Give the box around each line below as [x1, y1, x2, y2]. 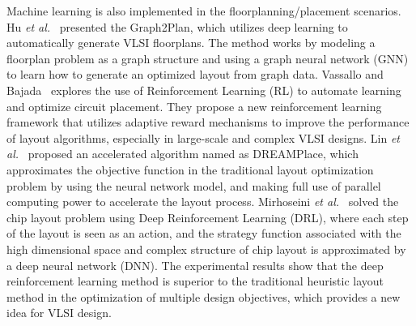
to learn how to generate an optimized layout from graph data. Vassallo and [6, 66, 384, 83]
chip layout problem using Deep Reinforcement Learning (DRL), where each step [6, 208, 409, 225]
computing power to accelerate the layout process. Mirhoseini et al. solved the [6, 193, 399, 210]
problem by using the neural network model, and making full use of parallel [6, 177, 381, 194]
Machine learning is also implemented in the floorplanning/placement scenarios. [6, 2, 401, 19]
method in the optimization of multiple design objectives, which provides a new [6, 288, 401, 305]
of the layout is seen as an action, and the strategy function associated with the [6, 225, 401, 242]
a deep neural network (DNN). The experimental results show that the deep [6, 256, 384, 273]
